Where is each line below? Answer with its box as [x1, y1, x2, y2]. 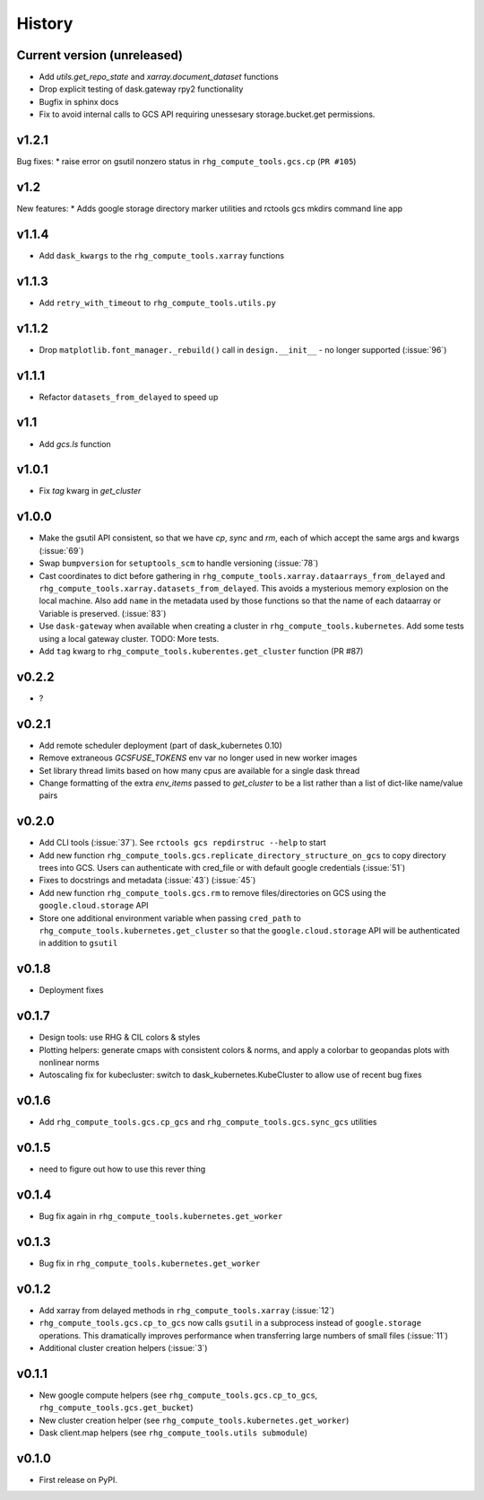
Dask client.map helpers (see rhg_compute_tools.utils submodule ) [39, 1427, 308, 1438]
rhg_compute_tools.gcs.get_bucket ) [39, 1402, 194, 1413]
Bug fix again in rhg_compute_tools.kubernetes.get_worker [39, 1211, 283, 1222]
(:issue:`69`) [39, 545, 84, 556]
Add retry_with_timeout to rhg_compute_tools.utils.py [39, 297, 277, 308]
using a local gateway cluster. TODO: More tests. [39, 633, 220, 644]
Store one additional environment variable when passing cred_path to [39, 912, 302, 924]
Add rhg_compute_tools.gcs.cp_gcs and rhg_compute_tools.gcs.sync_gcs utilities [39, 1117, 377, 1127]
